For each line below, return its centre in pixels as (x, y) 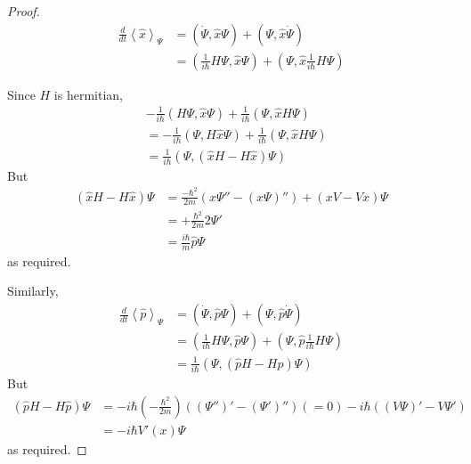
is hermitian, (88, 94)
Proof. (24, 11)
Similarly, (33, 291)
